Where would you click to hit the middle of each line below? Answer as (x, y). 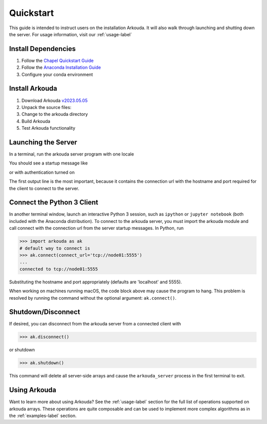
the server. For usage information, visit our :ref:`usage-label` (70, 34)
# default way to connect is (55, 248)
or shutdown (22, 350)
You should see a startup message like (48, 163)
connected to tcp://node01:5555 (59, 269)
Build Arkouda (36, 121)
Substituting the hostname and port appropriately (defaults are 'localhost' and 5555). (96, 282)
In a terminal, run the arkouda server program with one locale (72, 154)
